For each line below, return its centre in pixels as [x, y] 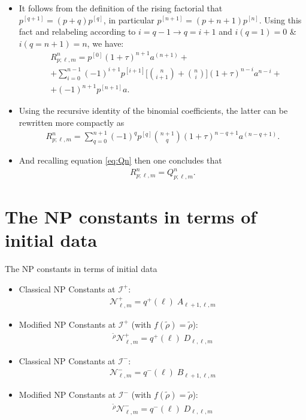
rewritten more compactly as [72, 123]
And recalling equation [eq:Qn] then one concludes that [120, 160]
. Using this [280, 19]
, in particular [129, 19]
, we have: [105, 43]
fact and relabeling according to [77, 31]
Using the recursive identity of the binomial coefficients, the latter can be [153, 111]
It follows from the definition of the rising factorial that [121, 8]
